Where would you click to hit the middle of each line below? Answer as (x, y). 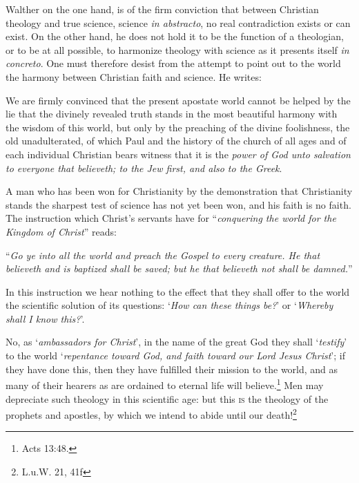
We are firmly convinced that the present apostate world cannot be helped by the (178, 100)
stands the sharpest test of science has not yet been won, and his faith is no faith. (178, 204)
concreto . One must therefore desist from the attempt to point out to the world (173, 63)
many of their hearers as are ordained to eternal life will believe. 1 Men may (165, 384)
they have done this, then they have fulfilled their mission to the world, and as (172, 369)
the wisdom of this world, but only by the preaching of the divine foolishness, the (178, 127)
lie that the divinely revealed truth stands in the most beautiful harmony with (172, 114)
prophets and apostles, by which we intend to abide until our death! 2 (151, 414)
